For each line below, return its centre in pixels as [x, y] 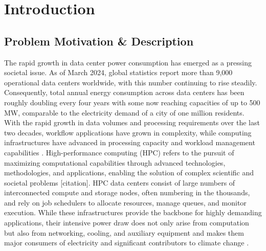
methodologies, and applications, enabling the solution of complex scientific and [129, 173]
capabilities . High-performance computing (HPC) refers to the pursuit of [119, 152]
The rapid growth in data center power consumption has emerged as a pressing [128, 62]
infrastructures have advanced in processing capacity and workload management [130, 142]
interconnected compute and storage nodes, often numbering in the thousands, [127, 192]
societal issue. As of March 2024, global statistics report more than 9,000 [118, 72]
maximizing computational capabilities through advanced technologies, [115, 162]
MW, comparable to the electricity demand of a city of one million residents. [124, 112]
